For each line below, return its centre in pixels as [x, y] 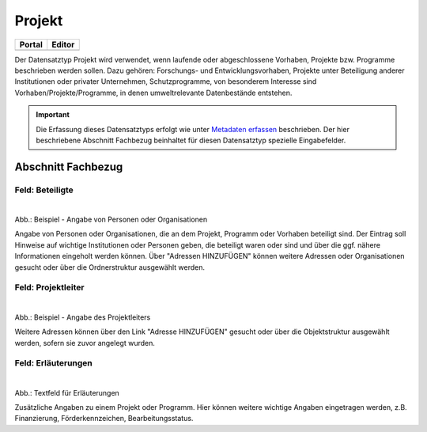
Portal [31, 44]
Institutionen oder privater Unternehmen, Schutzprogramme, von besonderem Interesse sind [166, 81]
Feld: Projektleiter [49, 287]
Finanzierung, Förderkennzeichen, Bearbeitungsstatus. [104, 419]
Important [53, 115]
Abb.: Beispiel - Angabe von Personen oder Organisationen [111, 220]
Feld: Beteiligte [44, 190]
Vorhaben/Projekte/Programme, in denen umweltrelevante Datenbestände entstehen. [153, 93]
